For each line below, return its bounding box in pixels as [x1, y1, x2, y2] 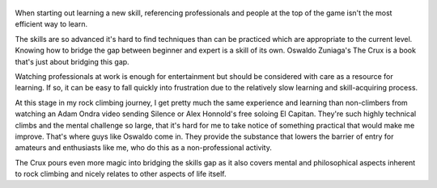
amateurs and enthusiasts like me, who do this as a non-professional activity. [15, 143, 273, 152]
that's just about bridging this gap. [15, 56, 129, 66]
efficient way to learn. [15, 19, 88, 29]
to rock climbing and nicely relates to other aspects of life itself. [15, 169, 227, 179]
